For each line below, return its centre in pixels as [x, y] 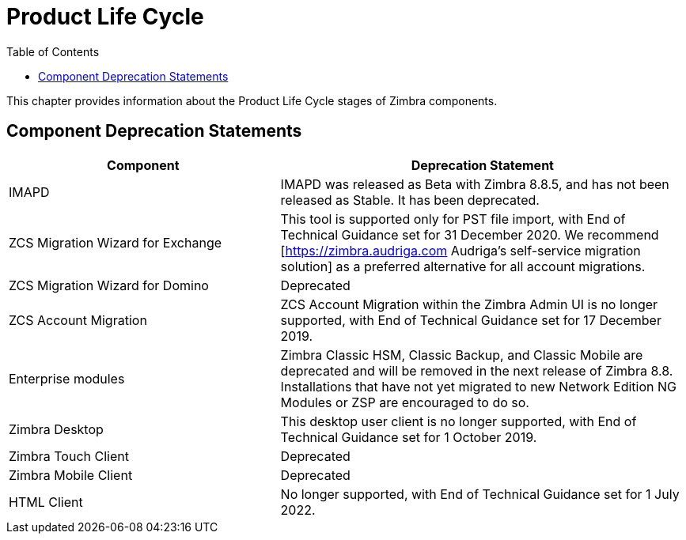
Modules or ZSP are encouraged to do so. [405, 402]
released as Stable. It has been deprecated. [410, 200]
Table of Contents [53, 51]
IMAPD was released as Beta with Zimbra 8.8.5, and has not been [475, 184]
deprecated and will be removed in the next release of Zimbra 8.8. [477, 370]
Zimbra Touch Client [69, 456]
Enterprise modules [67, 378]
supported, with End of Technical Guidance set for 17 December [471, 320]
